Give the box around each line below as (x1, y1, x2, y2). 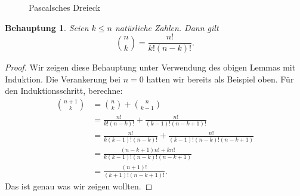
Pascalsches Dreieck (29, 1, 101, 13)
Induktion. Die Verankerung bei (5, 72, 120, 85)
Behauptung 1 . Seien (5, 21, 89, 33)
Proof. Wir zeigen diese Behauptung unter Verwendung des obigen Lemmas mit (5, 61, 296, 73)
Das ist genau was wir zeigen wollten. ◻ (5, 180, 153, 192)
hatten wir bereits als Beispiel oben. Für (146, 72, 294, 85)
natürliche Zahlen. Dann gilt (115, 21, 219, 33)
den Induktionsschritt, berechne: (5, 84, 123, 97)
